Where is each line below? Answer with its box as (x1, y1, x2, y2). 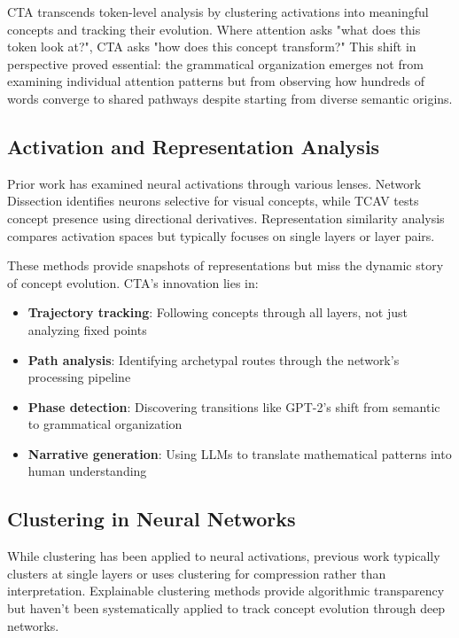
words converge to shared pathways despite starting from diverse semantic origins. (7, 89, 453, 107)
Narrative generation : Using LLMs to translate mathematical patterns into (27, 444, 452, 463)
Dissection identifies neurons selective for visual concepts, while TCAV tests (7, 191, 419, 210)
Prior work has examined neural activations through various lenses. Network (7, 174, 422, 192)
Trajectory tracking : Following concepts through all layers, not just (27, 303, 408, 322)
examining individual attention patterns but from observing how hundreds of (7, 72, 425, 90)
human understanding (27, 462, 147, 480)
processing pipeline (27, 368, 131, 386)
